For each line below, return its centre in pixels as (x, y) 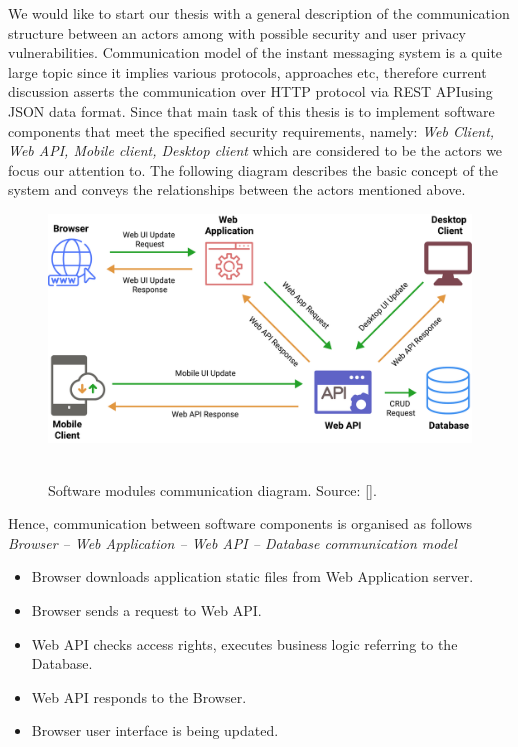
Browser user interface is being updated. (155, 730)
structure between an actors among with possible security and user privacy (237, 32)
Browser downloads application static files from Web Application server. (252, 576)
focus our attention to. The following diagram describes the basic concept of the (253, 169)
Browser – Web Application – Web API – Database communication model (232, 542)
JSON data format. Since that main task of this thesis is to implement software (251, 110)
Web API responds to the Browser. (139, 696)
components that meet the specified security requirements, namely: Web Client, (251, 130)
